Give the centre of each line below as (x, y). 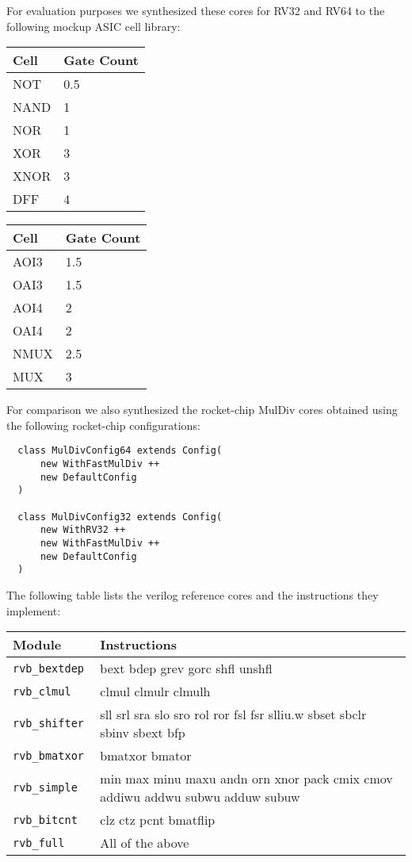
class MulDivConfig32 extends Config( (120, 517)
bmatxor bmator (146, 756)
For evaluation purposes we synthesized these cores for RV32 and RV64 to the (196, 10)
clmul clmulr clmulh (155, 692)
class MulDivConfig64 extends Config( (120, 451)
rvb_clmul (42, 691)
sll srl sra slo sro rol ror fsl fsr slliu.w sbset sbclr (233, 715)
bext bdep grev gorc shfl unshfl (186, 669)
